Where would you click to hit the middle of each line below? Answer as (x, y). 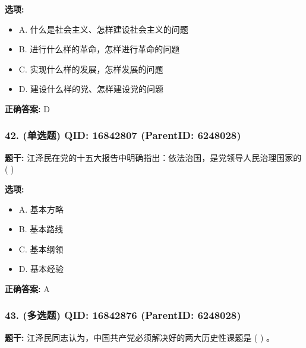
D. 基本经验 (41, 269)
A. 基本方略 (41, 209)
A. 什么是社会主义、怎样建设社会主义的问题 (103, 29)
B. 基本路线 (41, 229)
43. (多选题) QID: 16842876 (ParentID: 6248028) (123, 315)
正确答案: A (27, 288)
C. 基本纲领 (41, 249)
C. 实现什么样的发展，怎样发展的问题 (91, 69)
